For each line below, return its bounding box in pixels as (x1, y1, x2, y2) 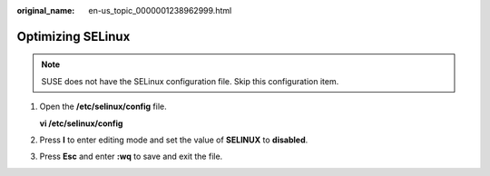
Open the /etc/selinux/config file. (39, 101, 167, 112)
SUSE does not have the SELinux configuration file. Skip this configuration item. (41, 75, 339, 86)
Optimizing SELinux (16, 28, 131, 44)
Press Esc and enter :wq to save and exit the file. (39, 151, 223, 162)
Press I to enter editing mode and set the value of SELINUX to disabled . (39, 134, 309, 145)
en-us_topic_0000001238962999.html (88, 5, 232, 15)
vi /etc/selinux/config (39, 118, 123, 129)
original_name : (16, 5, 75, 15)
